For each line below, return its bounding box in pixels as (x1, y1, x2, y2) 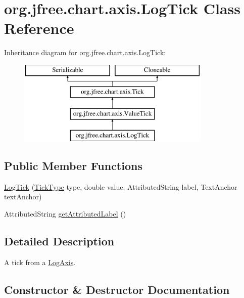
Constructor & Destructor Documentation (4, 281, 230, 297)
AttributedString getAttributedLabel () (4, 208, 126, 219)
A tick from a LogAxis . (4, 257, 76, 267)
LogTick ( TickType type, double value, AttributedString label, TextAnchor (4, 181, 237, 192)
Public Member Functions (4, 158, 142, 174)
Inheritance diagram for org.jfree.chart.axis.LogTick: (4, 47, 166, 58)
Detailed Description (4, 233, 115, 249)
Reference (4, 18, 74, 38)
